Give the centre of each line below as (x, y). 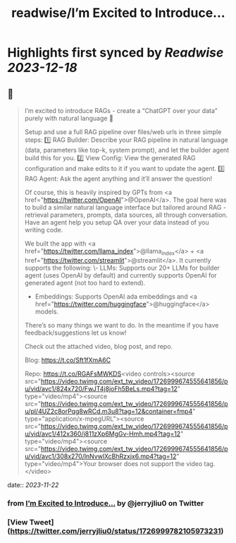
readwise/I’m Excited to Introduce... (118, 13)
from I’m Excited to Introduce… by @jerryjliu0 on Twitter (106, 503)
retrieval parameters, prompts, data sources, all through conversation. (126, 215)
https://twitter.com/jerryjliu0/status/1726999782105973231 (116, 531)
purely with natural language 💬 (69, 118)
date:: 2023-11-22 (33, 484)
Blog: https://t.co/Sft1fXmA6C (68, 360)
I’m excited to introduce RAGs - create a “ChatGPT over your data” (121, 111)
